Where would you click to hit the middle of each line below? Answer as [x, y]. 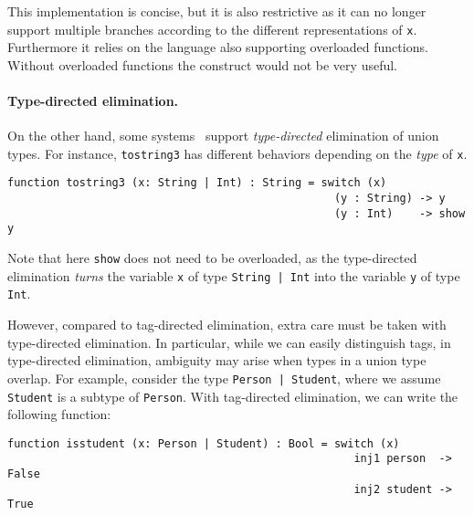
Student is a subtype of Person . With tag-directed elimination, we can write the [233, 396]
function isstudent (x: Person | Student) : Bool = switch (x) [204, 443]
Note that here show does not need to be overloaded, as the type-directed [212, 258]
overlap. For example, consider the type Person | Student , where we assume [224, 378]
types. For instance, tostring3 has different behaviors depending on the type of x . [237, 153]
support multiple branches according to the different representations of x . [212, 29]
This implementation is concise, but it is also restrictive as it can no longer [217, 11]
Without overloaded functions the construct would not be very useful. [202, 64]
